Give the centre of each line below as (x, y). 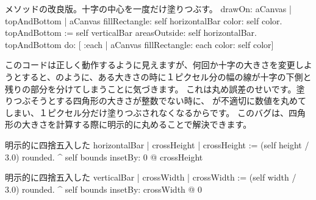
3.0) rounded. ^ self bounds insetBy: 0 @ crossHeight (104, 157)
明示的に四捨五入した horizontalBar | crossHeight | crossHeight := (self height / (157, 144)
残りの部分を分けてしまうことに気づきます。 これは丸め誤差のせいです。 (151, 88)
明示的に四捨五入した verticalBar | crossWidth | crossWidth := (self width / (151, 177)
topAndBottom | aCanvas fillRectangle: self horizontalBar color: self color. (144, 20)
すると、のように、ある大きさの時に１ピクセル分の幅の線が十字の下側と (167, 76)
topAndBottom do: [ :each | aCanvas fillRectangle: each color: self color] (139, 44)
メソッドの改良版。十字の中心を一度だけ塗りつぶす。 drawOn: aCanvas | (148, 9)
